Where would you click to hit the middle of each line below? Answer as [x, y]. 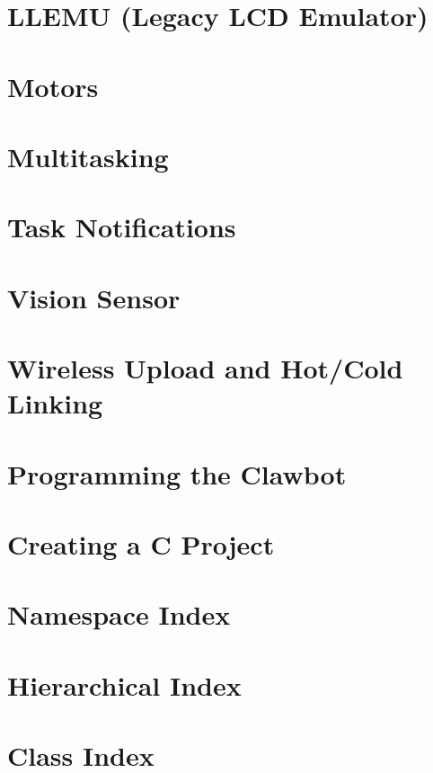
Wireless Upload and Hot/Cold [205, 368]
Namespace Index [119, 614]
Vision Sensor [94, 297]
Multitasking [88, 156]
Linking [55, 403]
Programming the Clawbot [177, 473]
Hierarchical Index [124, 684]
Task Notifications [122, 227]
